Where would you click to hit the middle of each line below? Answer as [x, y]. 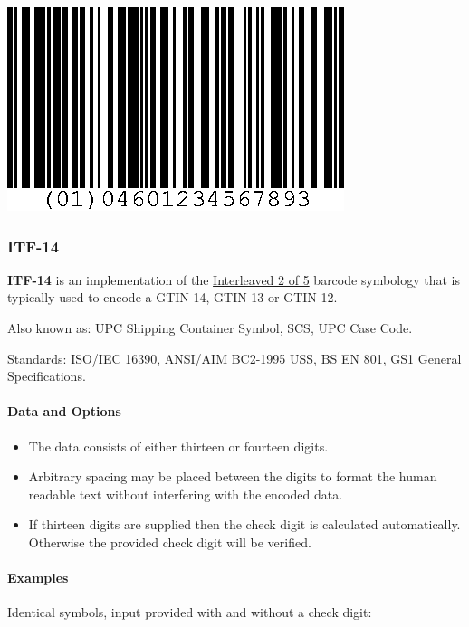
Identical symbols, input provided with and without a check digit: [190, 612]
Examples [38, 578]
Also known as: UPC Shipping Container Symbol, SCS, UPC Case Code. [210, 328]
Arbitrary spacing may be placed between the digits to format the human [233, 476]
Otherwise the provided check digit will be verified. [170, 541]
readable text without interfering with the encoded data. [186, 494]
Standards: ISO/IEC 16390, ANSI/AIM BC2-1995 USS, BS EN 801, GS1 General [234, 358]
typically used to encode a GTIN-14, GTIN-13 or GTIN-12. [172, 297]
